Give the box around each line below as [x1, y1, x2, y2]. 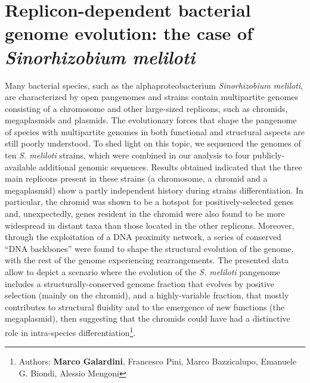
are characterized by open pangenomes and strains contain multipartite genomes [5, 91, 299, 103]
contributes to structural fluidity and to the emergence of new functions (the [5, 300, 285, 313]
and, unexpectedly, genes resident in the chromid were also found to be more [5, 207, 285, 220]
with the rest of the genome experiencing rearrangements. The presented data [5, 254, 289, 266]
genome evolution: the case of [5, 21, 253, 45]
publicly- [252, 149, 285, 161]
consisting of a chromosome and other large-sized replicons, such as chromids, [5, 102, 288, 114]
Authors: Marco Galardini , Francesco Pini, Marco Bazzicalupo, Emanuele [18, 355, 297, 368]
